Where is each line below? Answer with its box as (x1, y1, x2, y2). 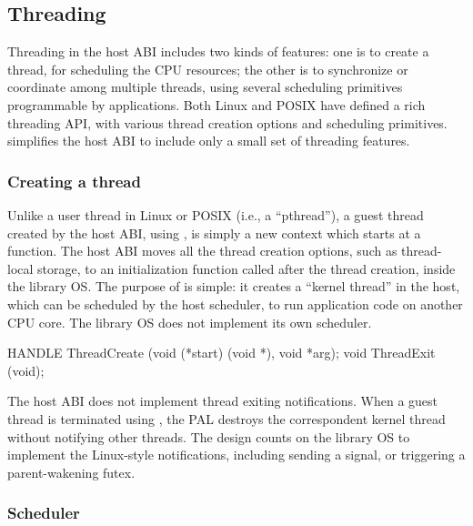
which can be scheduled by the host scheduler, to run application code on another (7, 294, 463, 313)
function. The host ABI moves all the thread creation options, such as (7, 241, 398, 260)
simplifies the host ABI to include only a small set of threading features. (7, 131, 410, 150)
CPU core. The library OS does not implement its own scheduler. (7, 312, 372, 331)
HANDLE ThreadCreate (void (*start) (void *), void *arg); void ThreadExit (7, 343, 436, 362)
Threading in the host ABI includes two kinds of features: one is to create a (7, 42, 429, 61)
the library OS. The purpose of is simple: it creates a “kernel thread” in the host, (7, 277, 460, 296)
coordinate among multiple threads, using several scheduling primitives (7, 77, 403, 96)
